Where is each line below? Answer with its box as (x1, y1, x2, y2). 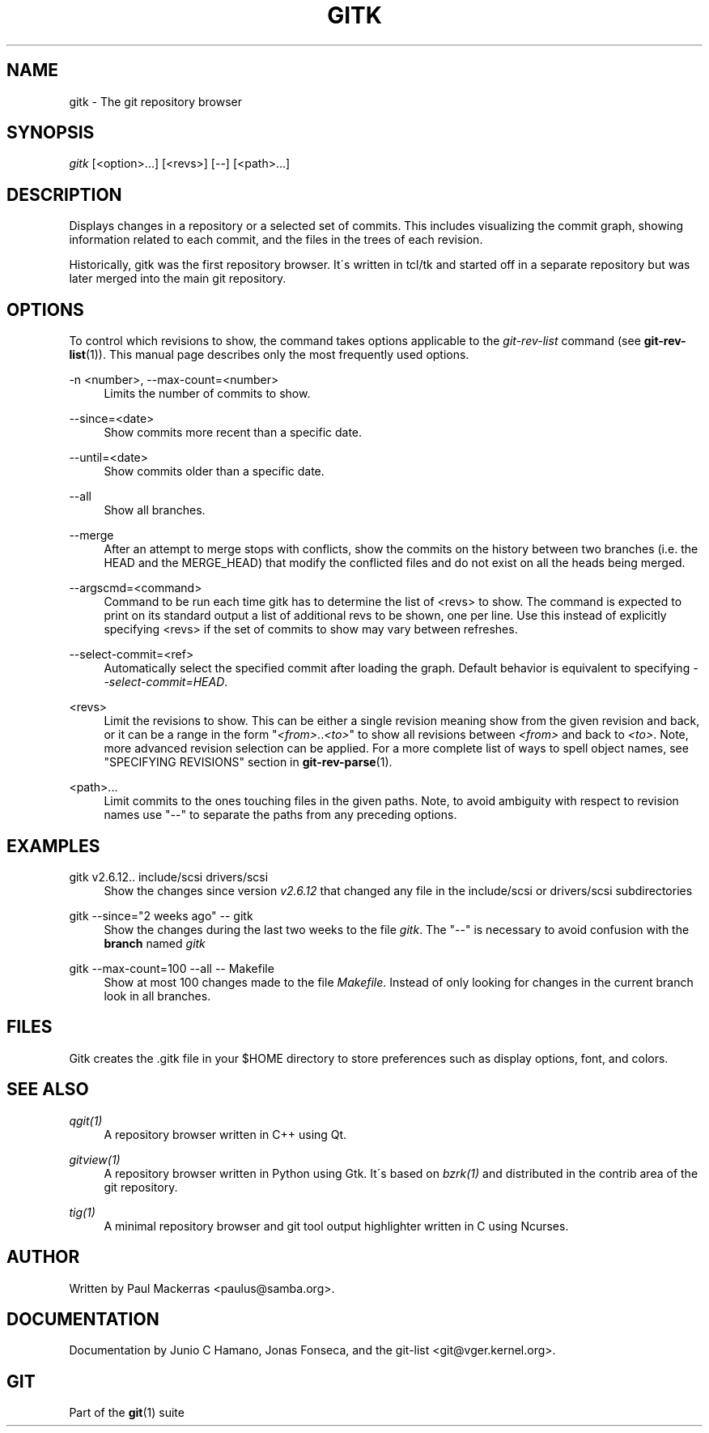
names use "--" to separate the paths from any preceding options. (104, 808, 457, 822)
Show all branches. (104, 503, 206, 518)
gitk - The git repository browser (69, 94, 242, 109)
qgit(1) (69, 1113, 103, 1128)
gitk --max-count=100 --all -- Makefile (69, 961, 274, 975)
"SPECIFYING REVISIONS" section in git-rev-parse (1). (104, 755, 393, 770)
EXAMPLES (6, 835, 100, 856)
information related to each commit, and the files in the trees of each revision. (69, 232, 483, 247)
